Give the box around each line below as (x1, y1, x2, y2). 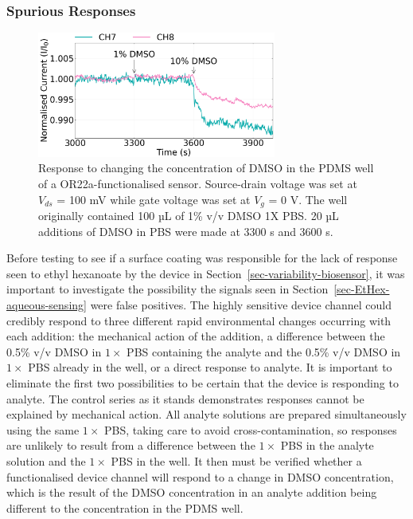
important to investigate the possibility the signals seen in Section (6, 281, 329, 297)
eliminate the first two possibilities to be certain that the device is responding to (6, 375, 399, 391)
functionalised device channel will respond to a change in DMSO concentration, (6, 468, 394, 485)
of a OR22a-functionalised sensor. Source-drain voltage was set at (38, 175, 357, 192)
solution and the (6, 453, 86, 469)
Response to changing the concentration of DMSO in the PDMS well (38, 159, 374, 176)
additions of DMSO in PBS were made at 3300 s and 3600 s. (38, 222, 333, 239)
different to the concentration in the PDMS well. (6, 499, 244, 516)
